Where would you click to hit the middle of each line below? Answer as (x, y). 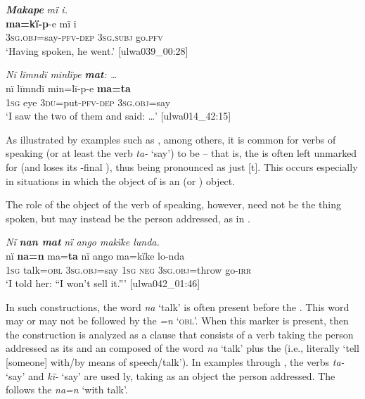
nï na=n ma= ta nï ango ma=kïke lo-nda (95, 255)
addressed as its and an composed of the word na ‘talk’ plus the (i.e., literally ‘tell (182, 348)
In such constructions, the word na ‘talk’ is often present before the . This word (178, 306)
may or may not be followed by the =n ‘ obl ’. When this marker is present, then (177, 321)
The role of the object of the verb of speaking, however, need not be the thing (173, 204)
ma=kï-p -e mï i (41, 23)
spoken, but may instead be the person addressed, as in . (128, 218)
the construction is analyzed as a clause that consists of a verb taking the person (180, 334)
